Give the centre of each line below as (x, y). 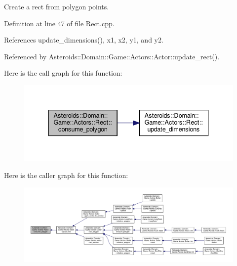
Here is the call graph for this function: (63, 73)
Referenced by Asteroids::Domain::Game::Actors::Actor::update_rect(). (112, 56)
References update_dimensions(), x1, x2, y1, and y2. (84, 40)
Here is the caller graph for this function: (66, 175)
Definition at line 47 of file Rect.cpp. (59, 23)
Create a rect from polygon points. (57, 6)
